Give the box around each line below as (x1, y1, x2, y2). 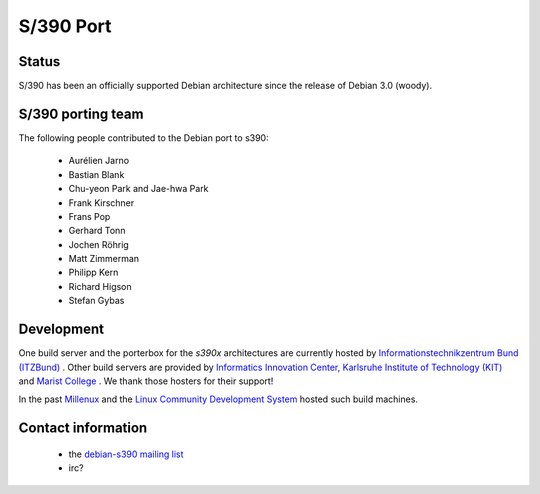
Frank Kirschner (68, 196, 135, 209)
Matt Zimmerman (68, 253, 140, 265)
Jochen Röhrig (68, 238, 129, 250)
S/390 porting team (18, 105, 144, 122)
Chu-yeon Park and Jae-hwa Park (68, 183, 209, 195)
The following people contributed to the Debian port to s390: (18, 131, 269, 144)
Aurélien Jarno (68, 155, 130, 167)
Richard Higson (68, 280, 132, 292)
